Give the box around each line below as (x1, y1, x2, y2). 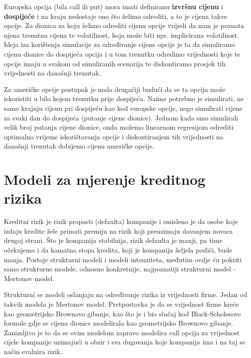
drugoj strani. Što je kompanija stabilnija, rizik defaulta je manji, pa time (4, 235, 222, 245)
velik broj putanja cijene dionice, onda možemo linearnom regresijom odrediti (4, 122, 234, 132)
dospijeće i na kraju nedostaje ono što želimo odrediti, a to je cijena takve (4, 11, 227, 21)
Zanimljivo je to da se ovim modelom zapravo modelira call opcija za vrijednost (4, 327, 240, 337)
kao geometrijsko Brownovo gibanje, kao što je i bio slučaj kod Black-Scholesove (4, 308, 241, 318)
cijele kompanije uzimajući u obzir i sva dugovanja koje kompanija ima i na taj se (4, 337, 246, 347)
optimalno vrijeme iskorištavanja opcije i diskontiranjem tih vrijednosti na (4, 131, 223, 141)
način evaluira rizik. (4, 346, 62, 356)
